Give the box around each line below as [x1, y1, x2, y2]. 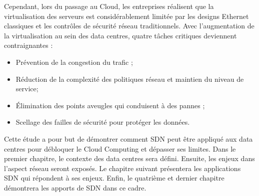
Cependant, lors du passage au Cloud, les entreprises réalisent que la [4, 1, 214, 11]
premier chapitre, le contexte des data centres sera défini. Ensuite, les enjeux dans [4, 153, 255, 164]
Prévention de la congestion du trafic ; [15, 56, 133, 67]
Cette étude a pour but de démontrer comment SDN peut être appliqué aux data [4, 133, 253, 144]
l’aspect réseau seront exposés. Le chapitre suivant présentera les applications [4, 163, 241, 173]
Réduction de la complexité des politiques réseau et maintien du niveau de [15, 73, 244, 84]
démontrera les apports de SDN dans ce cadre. [4, 182, 146, 193]
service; [15, 83, 38, 94]
